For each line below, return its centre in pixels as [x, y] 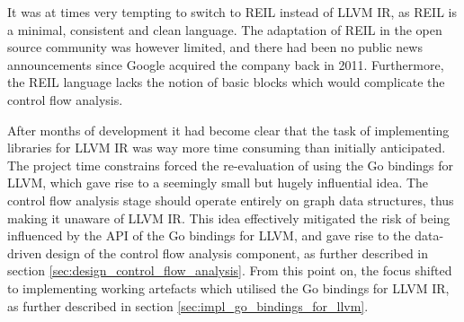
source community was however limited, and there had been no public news [215, 47]
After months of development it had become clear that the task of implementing [228, 130]
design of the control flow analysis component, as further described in [237, 252]
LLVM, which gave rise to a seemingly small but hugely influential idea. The [218, 183]
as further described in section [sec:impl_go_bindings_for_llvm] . [188, 305]
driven [25, 252]
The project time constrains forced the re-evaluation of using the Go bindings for [231, 165]
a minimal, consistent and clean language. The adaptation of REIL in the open [225, 29]
